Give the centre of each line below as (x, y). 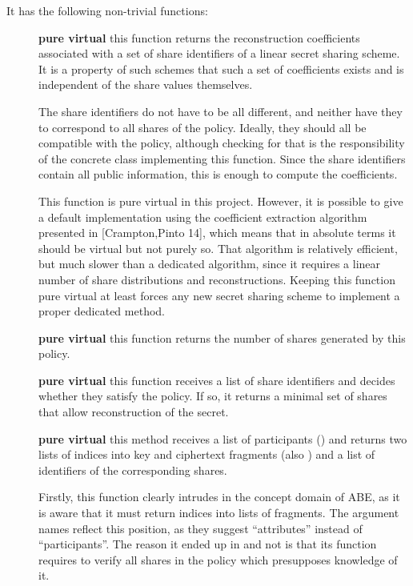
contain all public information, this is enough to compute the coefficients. (218, 174)
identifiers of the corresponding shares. (133, 470)
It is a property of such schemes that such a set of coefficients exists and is (221, 68)
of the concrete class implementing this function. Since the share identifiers (222, 158)
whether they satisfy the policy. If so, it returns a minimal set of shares (213, 396)
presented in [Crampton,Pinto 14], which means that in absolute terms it (217, 233)
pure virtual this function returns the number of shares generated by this (222, 337)
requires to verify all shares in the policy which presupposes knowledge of (218, 559)
